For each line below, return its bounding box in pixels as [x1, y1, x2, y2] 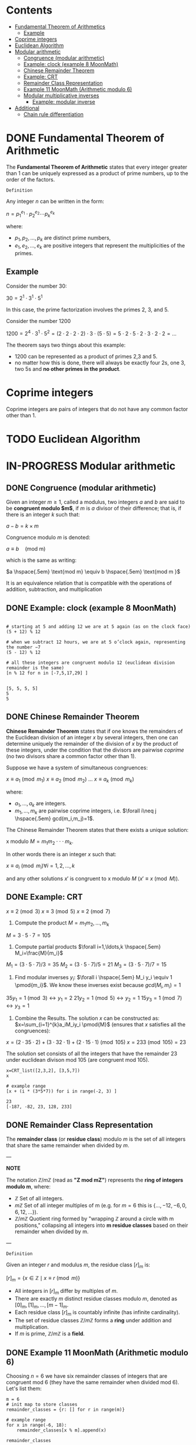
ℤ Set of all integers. [14, 1195, 64, 1202]
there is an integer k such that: [6, 511, 81, 518]
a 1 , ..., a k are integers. [14, 799, 67, 808]
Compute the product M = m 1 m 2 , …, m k [14, 919, 109, 927]
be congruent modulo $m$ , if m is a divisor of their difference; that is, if [6, 505, 181, 512]
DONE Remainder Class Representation [6, 1120, 153, 1130]
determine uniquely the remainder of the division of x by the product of [6, 740, 178, 747]
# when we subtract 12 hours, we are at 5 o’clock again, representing [6, 639, 185, 645]
